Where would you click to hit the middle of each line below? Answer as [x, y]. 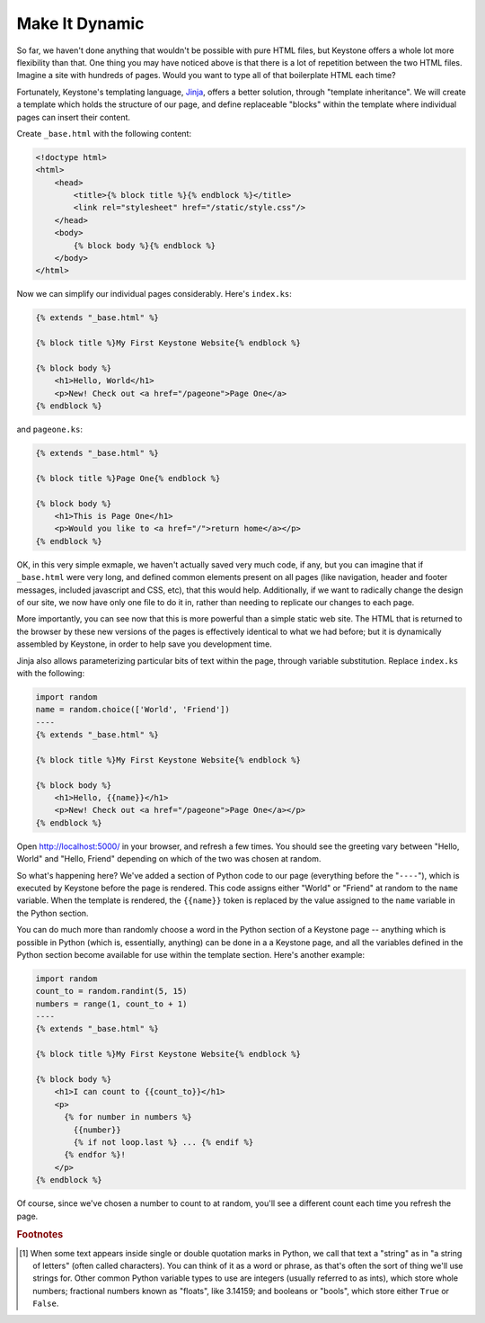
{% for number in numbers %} [128, 1117]
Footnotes [40, 1235]
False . [46, 1303]
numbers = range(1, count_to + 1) [111, 1004]
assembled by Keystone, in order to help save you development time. [145, 644]
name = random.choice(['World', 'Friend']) [133, 710]
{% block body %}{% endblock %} [144, 246]
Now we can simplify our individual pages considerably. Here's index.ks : [154, 294]
